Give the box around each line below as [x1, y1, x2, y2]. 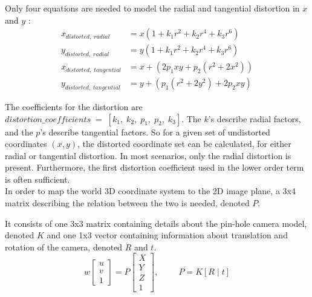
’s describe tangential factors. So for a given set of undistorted [40, 125, 270, 138]
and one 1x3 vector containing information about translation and [47, 229, 288, 241]
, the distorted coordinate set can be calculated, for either [77, 137, 291, 150]
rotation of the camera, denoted [5, 240, 123, 253]
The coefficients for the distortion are [5, 100, 143, 113]
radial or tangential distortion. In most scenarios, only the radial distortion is [5, 149, 291, 162]
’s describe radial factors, [208, 112, 301, 125]
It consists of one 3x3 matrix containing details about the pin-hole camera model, [5, 217, 307, 229]
